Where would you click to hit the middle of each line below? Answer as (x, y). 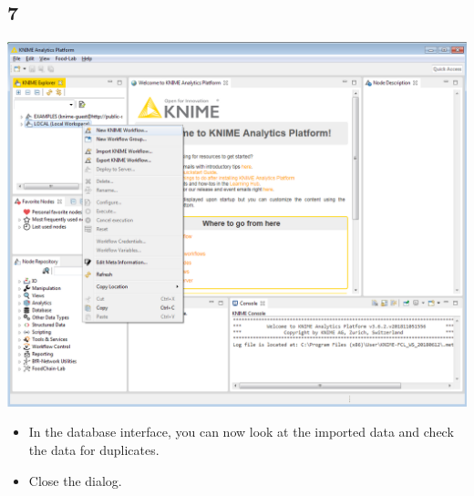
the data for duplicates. (94, 450)
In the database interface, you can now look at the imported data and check (241, 432)
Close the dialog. (75, 480)
